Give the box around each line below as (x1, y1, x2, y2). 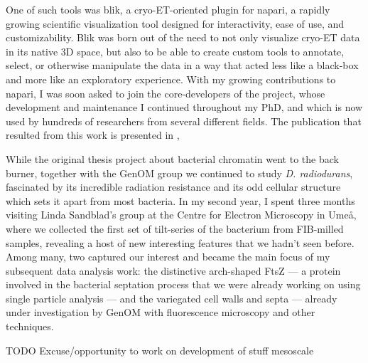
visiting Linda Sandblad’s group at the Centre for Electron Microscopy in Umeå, (6, 207, 357, 222)
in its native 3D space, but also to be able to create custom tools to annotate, (6, 43, 345, 58)
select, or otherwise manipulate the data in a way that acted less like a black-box (6, 58, 359, 73)
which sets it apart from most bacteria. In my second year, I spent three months (6, 193, 355, 208)
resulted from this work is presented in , (6, 127, 180, 142)
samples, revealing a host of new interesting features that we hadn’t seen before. (6, 235, 355, 250)
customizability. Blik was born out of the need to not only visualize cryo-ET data (6, 30, 360, 45)
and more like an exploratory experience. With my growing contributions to (6, 71, 336, 86)
